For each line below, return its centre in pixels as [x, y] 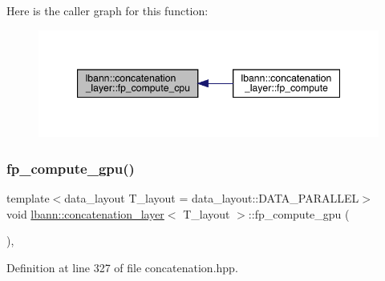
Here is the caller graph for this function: [107, 10]
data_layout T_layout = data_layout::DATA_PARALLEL [212, 198]
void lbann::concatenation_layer [85, 213]
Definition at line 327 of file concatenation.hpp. [122, 267]
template [28, 198]
